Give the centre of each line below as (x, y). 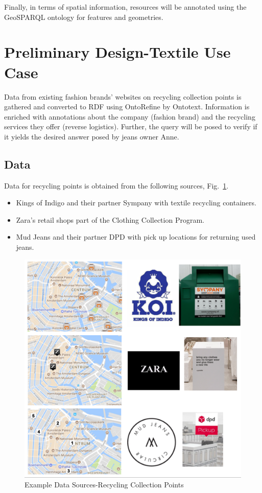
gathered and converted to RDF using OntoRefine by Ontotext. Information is (127, 107)
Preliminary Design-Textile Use (117, 52)
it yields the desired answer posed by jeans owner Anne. (92, 136)
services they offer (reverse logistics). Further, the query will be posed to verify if (131, 126)
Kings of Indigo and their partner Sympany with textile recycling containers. (136, 203)
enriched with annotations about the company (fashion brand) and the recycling (130, 116)
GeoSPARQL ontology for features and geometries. (84, 17)
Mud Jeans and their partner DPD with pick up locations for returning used (136, 237)
